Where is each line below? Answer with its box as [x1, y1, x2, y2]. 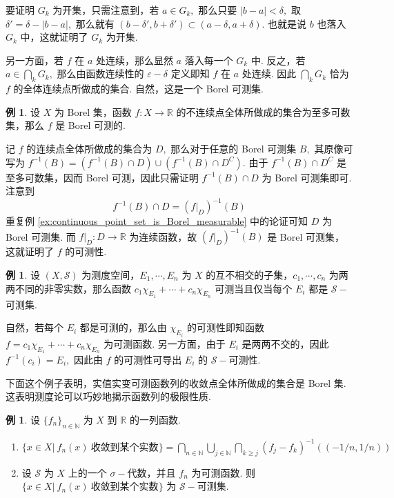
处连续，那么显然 [95, 52, 173, 67]
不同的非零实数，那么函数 [14, 281, 131, 295]
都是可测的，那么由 [79, 320, 167, 335]
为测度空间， [81, 267, 140, 281]
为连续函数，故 [129, 229, 197, 243]
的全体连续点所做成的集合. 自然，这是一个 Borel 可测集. [13, 81, 264, 96]
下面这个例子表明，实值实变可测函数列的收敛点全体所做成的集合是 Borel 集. [6, 375, 346, 390]
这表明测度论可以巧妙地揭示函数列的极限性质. [6, 389, 211, 404]
